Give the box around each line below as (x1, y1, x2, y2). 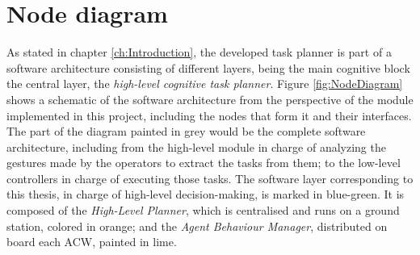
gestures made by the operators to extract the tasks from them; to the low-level (6, 154, 401, 171)
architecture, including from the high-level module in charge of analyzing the (6, 138, 386, 155)
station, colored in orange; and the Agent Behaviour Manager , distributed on (6, 217, 388, 234)
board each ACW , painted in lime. (6, 233, 177, 250)
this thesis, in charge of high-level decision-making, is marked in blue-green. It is (6, 186, 405, 203)
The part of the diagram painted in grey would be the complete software (6, 123, 366, 140)
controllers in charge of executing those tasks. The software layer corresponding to (6, 169, 414, 186)
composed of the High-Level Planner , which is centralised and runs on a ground (6, 202, 400, 219)
